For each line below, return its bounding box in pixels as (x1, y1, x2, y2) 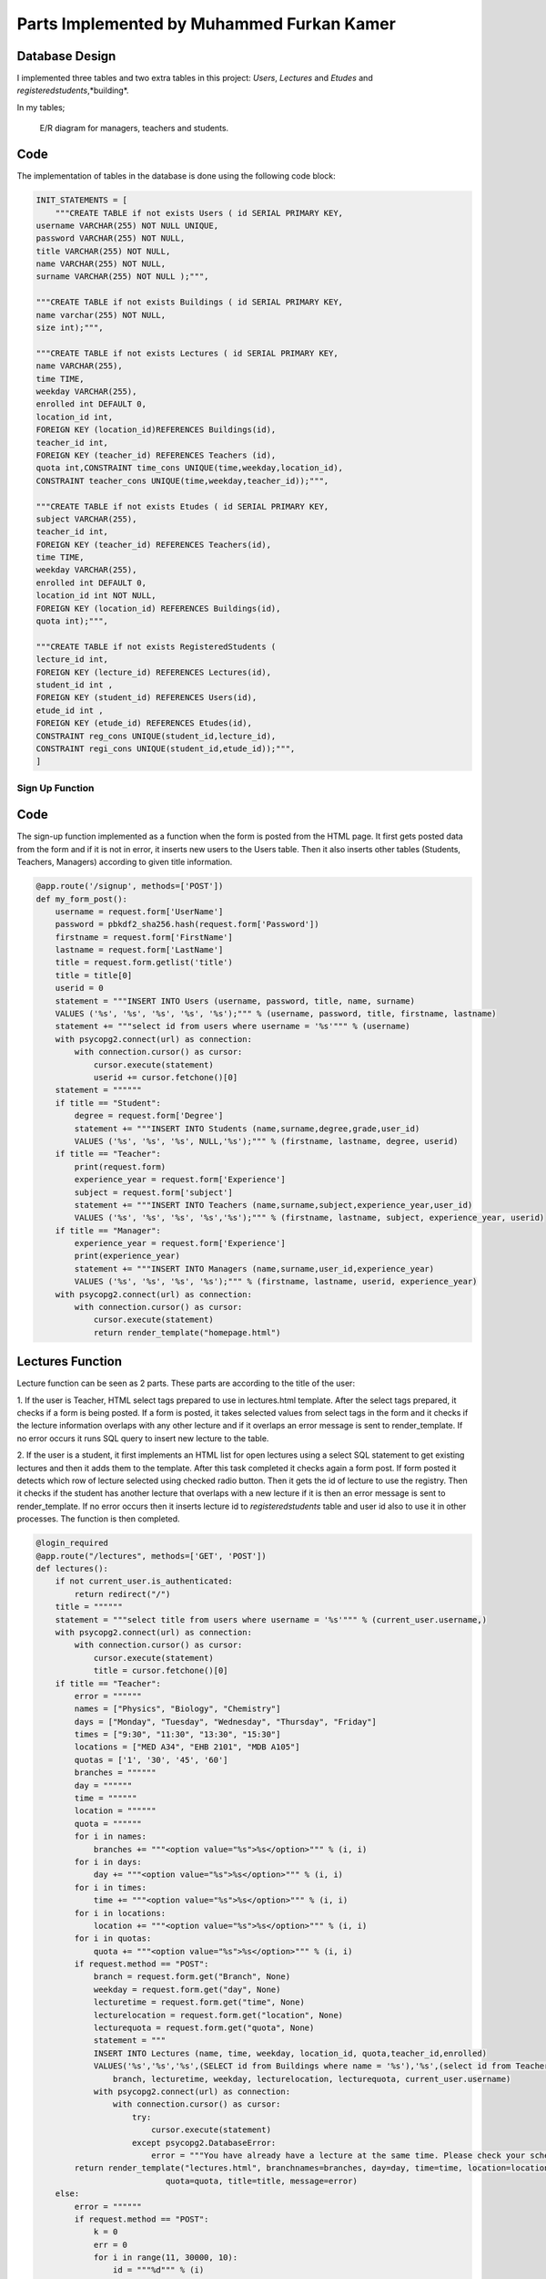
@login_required (35, 1538, 109, 1549)
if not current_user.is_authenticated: (55, 1576, 234, 1586)
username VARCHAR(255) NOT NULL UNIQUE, (35, 220, 218, 231)
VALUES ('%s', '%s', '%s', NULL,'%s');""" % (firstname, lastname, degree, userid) (74, 1136, 459, 1146)
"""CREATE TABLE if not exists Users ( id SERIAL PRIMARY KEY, (55, 208, 344, 218)
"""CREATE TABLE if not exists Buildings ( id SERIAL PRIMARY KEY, (35, 297, 344, 307)
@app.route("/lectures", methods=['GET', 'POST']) (35, 1551, 268, 1561)
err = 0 (93, 2239, 127, 2250)
